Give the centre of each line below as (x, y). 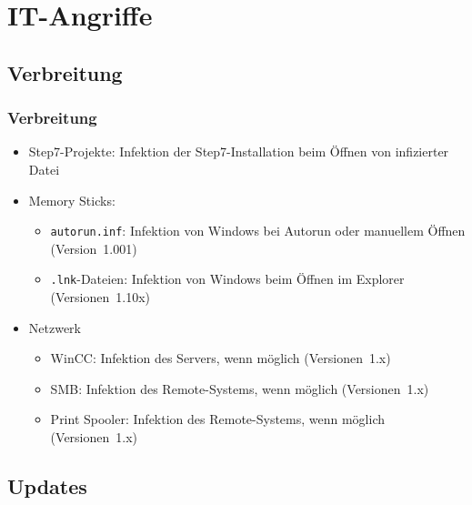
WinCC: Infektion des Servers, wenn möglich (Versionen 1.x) (221, 358)
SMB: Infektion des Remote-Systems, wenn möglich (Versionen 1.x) (240, 388)
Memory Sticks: (72, 200)
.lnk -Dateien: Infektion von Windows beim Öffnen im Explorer (227, 279)
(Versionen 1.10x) (100, 297)
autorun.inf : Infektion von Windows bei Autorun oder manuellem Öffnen (258, 231)
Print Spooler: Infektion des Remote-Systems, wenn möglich (218, 419)
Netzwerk (55, 327)
